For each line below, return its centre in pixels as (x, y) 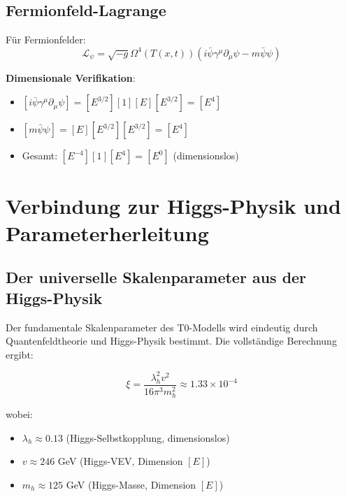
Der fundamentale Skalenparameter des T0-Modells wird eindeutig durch (162, 327)
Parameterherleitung (107, 232)
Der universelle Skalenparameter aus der (156, 277)
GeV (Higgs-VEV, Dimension (120, 461)
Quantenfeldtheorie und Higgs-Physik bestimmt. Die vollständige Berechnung (171, 341)
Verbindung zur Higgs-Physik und (173, 205)
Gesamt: (40, 156)
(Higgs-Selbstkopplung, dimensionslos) (148, 437)
